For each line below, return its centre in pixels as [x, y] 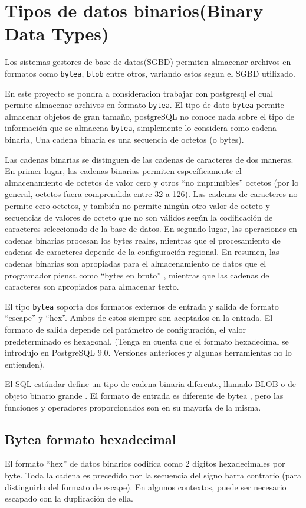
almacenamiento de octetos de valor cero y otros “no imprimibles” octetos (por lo [152, 182]
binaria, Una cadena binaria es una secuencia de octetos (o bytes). [124, 140]
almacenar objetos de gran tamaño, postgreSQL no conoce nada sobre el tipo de [149, 116]
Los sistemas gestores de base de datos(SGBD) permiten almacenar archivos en [148, 62]
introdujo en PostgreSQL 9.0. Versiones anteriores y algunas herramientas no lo [148, 353]
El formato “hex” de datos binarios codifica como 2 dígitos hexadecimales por [145, 463]
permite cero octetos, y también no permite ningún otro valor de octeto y [137, 206]
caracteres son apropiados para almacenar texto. [92, 286]
